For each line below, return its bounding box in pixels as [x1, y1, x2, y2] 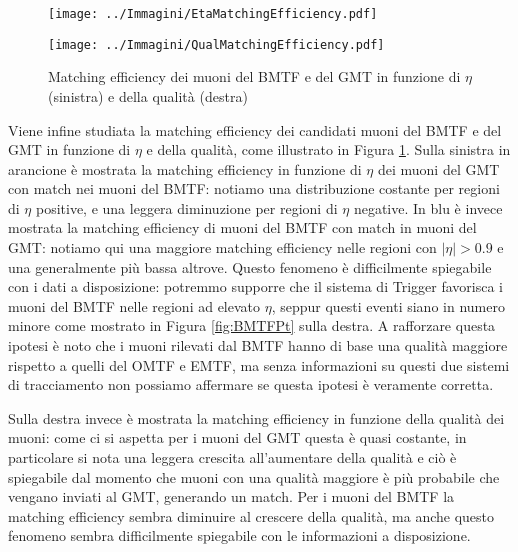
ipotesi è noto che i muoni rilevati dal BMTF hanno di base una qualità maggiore [8, 335, 508, 356]
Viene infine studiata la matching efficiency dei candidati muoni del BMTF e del [8, 119, 502, 140]
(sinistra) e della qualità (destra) [48, 85, 248, 106]
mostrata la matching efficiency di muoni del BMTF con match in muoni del [8, 217, 477, 238]
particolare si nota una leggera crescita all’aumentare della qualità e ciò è [8, 447, 457, 467]
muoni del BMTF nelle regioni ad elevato [8, 295, 261, 316]
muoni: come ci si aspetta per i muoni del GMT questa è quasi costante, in [8, 427, 467, 448]
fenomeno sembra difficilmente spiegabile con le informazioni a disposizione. [8, 525, 471, 546]
